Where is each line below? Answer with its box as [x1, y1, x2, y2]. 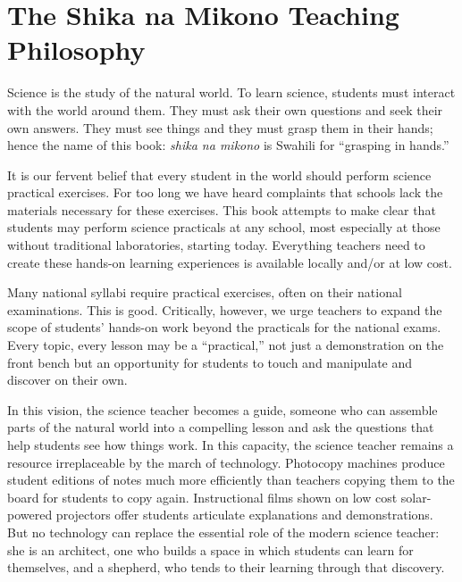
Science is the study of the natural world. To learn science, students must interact [7, 83, 456, 102]
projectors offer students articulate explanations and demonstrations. [55, 505, 433, 524]
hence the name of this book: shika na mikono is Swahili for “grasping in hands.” [7, 136, 449, 154]
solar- [400, 487, 432, 506]
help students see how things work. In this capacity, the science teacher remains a [7, 436, 454, 453]
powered [7, 505, 53, 524]
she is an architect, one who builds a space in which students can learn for [7, 540, 414, 559]
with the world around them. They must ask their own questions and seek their [7, 100, 443, 119]
